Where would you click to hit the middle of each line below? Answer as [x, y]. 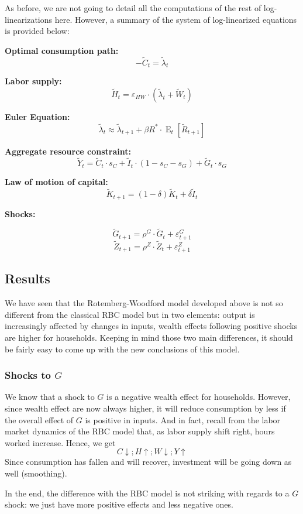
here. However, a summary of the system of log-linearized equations [176, 19]
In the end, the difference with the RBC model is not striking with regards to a [147, 493]
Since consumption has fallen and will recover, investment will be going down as [148, 462]
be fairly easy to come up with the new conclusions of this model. [122, 349]
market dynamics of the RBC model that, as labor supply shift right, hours [140, 431]
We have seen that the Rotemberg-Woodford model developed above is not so [144, 303]
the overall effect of [39, 419]
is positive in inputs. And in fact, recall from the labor [183, 419]
